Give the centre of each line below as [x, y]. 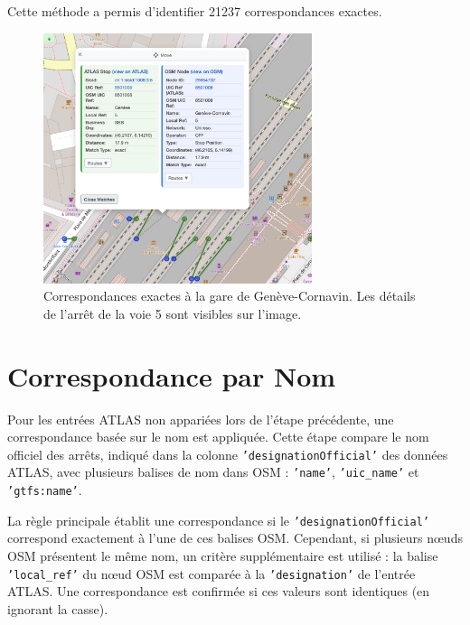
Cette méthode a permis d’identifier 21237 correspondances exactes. [195, 11]
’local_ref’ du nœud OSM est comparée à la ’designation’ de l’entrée [211, 573]
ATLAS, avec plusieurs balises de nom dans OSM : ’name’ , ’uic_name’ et [213, 472]
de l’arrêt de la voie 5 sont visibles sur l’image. [173, 313]
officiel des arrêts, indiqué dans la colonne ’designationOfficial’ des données [228, 454]
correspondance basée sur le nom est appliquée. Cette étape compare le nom [218, 437]
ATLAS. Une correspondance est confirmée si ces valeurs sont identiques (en [219, 591]
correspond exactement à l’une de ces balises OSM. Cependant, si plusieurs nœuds [235, 538]
